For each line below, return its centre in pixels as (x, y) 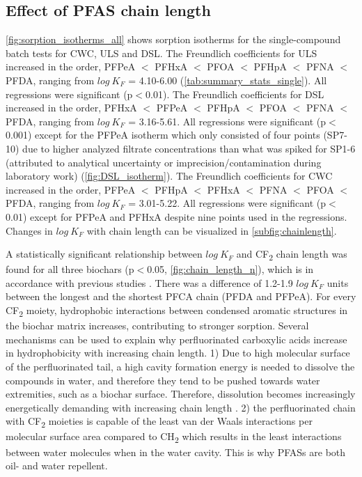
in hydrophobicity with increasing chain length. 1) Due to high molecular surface (178, 353)
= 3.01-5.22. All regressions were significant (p (227, 203)
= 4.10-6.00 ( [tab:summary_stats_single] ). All (228, 80)
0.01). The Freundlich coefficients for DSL (235, 94)
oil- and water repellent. (57, 466)
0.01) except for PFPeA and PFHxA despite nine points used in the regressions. (176, 216)
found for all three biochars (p (70, 269)
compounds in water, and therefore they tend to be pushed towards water (163, 380)
